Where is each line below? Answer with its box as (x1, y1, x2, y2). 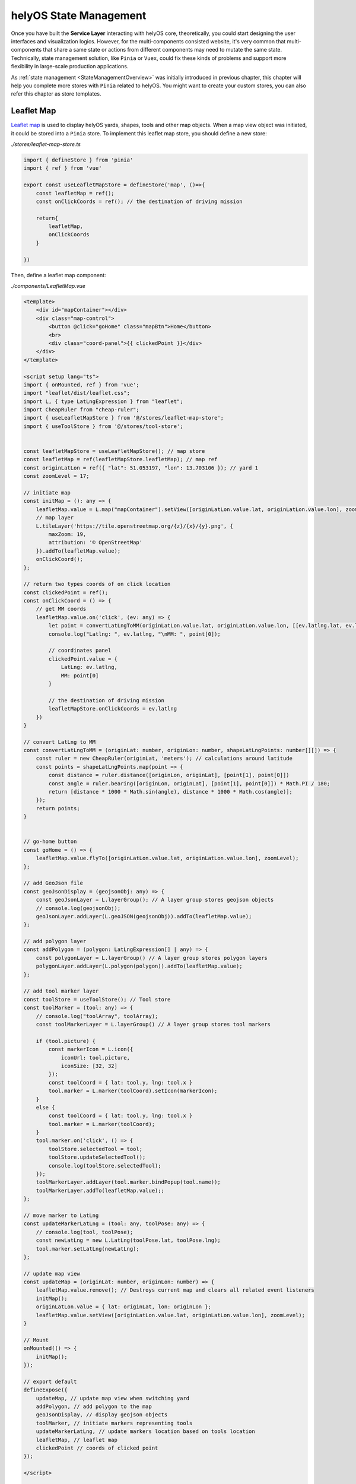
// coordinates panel (48, 647, 112, 654)
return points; (36, 805, 80, 811)
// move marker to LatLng (23, 1212, 99, 1219)
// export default (23, 1378, 77, 1385)
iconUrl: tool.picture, (61, 1054, 131, 1061)
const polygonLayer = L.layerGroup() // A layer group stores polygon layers (36, 955, 268, 961)
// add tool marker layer (23, 988, 99, 994)
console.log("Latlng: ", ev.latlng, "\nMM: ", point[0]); (48, 630, 221, 638)
